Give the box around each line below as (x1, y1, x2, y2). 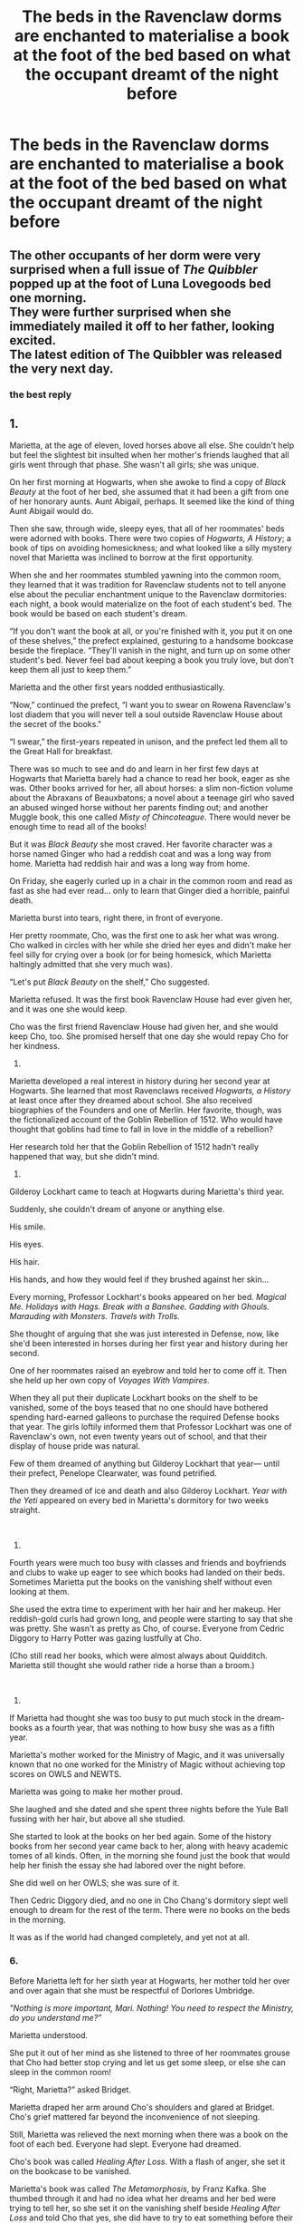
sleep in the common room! (9, 2066, 111, 2077)
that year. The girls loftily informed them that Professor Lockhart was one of (9, 1422, 292, 1432)
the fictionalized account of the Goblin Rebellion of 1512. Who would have (9, 1114, 283, 1125)
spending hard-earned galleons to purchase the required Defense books (9, 1412, 280, 1422)
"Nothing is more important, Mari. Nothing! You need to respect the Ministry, (9, 2002, 294, 2014)
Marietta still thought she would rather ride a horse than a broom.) (9, 1660, 255, 1671)
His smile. (9, 1221, 46, 1232)
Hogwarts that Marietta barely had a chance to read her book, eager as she (9, 773, 290, 784)
